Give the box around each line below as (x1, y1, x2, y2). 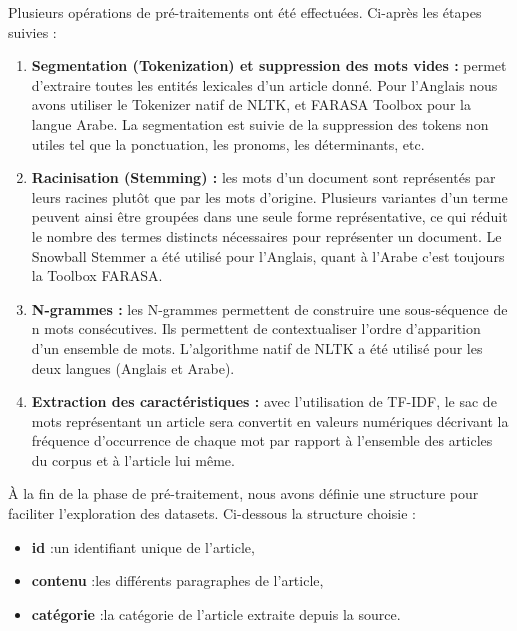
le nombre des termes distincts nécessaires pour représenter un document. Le (31, 225, 502, 246)
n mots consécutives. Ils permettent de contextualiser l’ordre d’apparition (31, 318, 481, 339)
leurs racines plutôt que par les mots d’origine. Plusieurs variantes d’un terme (31, 186, 508, 207)
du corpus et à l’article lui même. (31, 449, 235, 470)
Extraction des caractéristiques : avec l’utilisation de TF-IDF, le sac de (31, 391, 497, 412)
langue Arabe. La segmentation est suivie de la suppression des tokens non (31, 113, 489, 134)
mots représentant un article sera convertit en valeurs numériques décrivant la (31, 410, 509, 431)
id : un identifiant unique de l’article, (31, 536, 255, 557)
